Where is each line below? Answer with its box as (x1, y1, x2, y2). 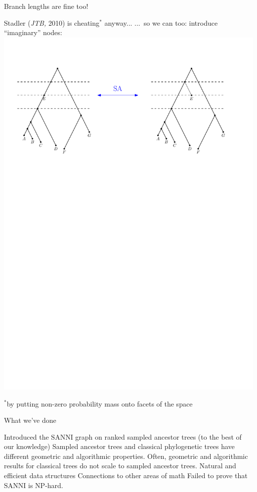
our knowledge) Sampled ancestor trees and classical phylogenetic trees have (4, 441, 235, 451)
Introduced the (4, 431, 49, 442)
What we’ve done (4, 415, 56, 425)
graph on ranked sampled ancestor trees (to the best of (75, 431, 242, 442)
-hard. (45, 480, 63, 490)
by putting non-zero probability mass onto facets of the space (6, 398, 193, 409)
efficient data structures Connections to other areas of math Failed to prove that (4, 470, 248, 481)
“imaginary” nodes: (4, 27, 62, 38)
